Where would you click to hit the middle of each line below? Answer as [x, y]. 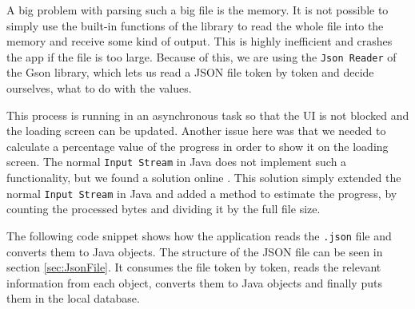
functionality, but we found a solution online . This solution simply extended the [204, 178]
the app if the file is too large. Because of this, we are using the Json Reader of [202, 56]
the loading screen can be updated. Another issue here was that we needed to [196, 131]
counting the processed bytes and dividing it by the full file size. [164, 209]
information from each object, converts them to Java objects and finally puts [194, 282]
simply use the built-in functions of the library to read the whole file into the [195, 25]
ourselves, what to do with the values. [99, 88]
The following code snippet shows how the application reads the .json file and [199, 235]
